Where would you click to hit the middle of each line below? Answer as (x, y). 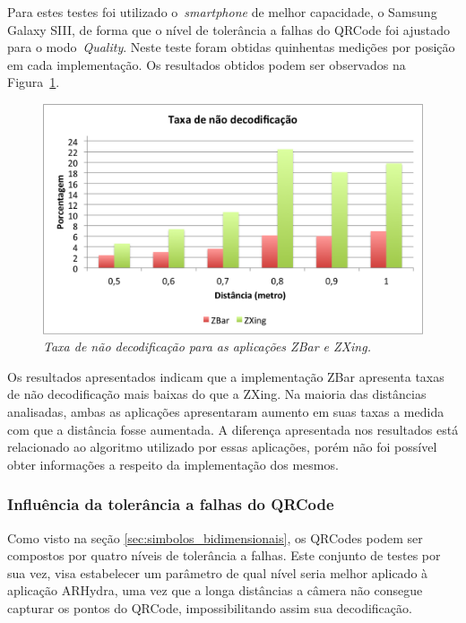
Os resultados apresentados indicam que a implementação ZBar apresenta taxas (226, 376)
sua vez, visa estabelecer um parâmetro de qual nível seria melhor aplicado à (218, 572)
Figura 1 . (34, 82)
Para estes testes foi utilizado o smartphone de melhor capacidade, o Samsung (222, 12)
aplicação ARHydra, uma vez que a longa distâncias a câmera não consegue (215, 590)
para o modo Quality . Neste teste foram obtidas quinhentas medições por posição (231, 47)
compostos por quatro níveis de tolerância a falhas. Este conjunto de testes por (224, 555)
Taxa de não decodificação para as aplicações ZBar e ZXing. (207, 346)
